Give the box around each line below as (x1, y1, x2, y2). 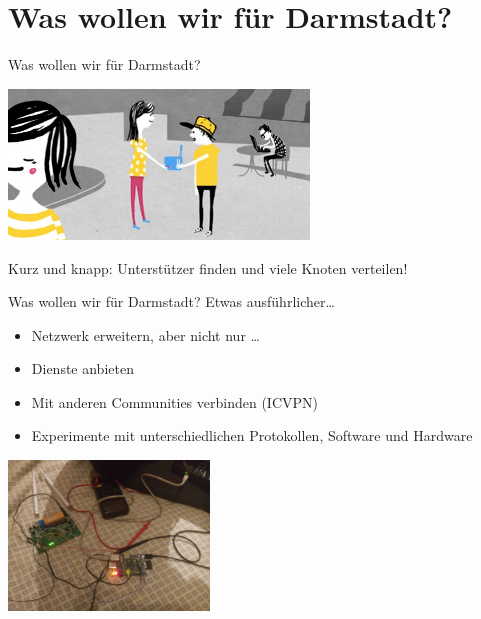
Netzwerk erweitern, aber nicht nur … (31, 324, 260, 345)
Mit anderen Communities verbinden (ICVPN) (31, 391, 318, 412)
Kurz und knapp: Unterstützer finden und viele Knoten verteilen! (8, 257, 408, 278)
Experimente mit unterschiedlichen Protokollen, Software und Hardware (31, 425, 473, 446)
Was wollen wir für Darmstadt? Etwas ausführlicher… (8, 291, 335, 312)
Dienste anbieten (31, 358, 134, 379)
